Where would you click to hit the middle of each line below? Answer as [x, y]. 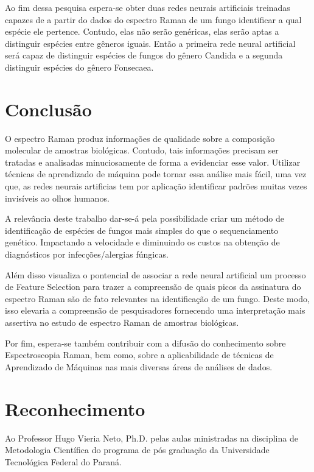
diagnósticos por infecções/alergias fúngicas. [87, 254]
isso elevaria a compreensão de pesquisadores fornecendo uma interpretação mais [155, 310]
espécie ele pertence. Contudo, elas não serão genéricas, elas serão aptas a [142, 31]
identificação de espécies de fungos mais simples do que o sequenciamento [142, 230]
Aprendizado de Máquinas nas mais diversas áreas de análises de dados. [139, 366]
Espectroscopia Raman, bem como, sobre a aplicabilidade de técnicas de [139, 355]
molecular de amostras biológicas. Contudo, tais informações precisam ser [142, 150]
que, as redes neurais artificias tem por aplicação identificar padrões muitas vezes [156, 186]
